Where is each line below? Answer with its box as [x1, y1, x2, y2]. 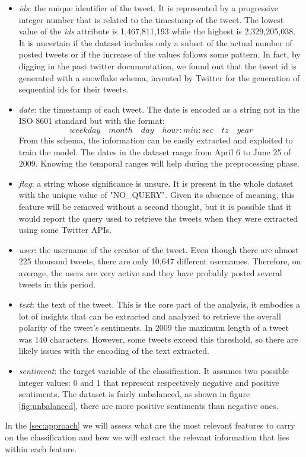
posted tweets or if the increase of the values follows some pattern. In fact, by [18, 48, 301, 60]
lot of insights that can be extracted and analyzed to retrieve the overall [18, 309, 281, 322]
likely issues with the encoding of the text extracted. [18, 344, 209, 357]
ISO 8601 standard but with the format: [18, 114, 165, 127]
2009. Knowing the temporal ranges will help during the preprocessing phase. [18, 157, 299, 170]
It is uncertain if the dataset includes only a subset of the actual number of [18, 36, 292, 49]
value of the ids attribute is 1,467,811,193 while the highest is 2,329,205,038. [18, 25, 296, 37]
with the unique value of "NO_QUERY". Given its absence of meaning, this [18, 188, 295, 201]
